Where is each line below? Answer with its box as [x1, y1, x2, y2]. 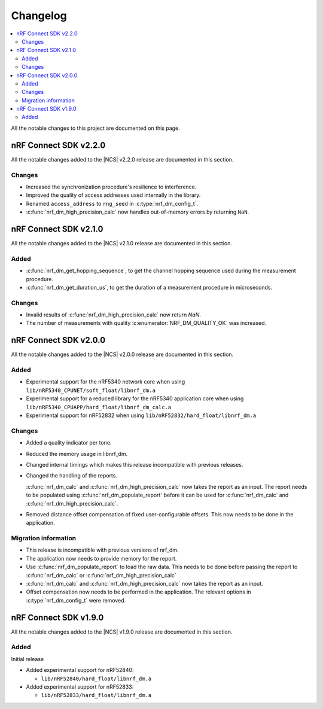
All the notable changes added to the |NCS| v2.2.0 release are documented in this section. [11, 156, 234, 163]
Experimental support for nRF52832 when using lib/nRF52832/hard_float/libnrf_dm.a [26, 412, 257, 419]
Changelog [11, 9, 67, 22]
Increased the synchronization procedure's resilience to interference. [26, 183, 197, 190]
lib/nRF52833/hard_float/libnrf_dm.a [41, 692, 152, 699]
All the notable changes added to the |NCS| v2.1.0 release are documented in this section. [11, 239, 233, 247]
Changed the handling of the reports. [26, 472, 118, 479]
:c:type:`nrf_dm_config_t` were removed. [26, 597, 126, 604]
